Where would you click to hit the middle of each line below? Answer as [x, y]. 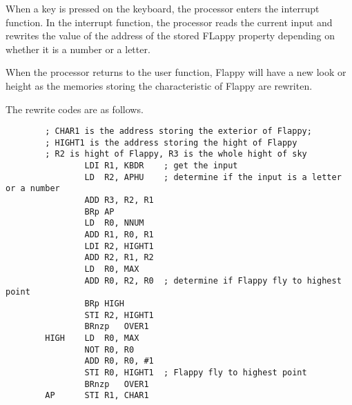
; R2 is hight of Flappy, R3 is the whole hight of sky [176, 154]
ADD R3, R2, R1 [119, 200]
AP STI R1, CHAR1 [97, 396]
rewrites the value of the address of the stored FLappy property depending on [170, 36]
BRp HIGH [104, 304]
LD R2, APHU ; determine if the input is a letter [213, 177]
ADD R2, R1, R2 [119, 258]
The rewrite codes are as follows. [75, 109]
